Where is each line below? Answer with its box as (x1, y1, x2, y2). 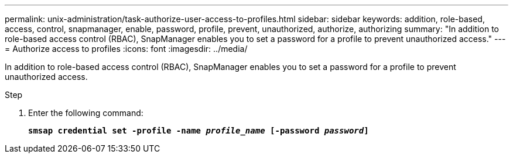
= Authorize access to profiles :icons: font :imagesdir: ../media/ (5, 44, 248, 54)
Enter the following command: (28, 108, 143, 118)
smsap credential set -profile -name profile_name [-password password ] (28, 126, 369, 135)
